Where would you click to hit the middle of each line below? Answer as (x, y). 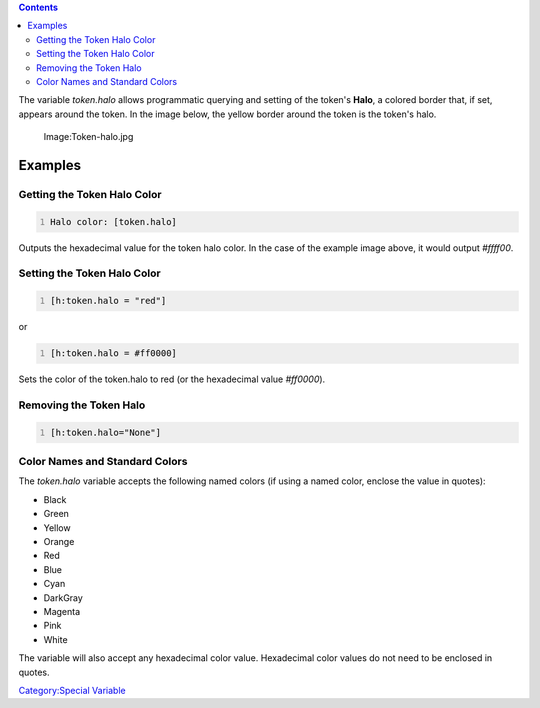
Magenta (62, 611)
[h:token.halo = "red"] (108, 301)
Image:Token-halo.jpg (88, 137)
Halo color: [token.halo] (113, 221)
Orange (59, 542)
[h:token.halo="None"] (106, 432)
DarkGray (63, 597)
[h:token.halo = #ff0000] (113, 353)
